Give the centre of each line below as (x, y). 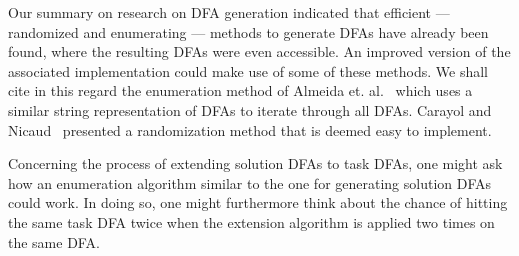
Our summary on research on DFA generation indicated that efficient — (229, 12)
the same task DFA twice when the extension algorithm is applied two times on (251, 221)
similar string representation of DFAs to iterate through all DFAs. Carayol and (250, 109)
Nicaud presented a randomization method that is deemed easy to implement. (250, 129)
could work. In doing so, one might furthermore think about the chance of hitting (258, 202)
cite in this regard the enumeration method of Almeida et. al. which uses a (240, 90)
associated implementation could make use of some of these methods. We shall (248, 70)
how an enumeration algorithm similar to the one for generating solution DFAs (250, 182)
